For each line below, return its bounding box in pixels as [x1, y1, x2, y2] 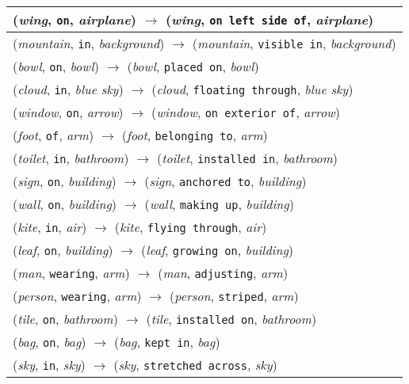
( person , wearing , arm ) [13, 287, 142, 305]
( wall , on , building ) [13, 195, 117, 213]
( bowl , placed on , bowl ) [127, 57, 259, 75]
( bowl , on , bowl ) [13, 57, 99, 75]
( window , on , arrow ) [13, 103, 124, 121]
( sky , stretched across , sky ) [113, 355, 277, 374]
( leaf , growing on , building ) [141, 241, 294, 259]
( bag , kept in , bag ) [114, 333, 220, 351]
